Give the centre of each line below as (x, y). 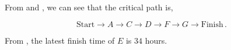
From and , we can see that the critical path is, (89, 7)
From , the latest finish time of (60, 40)
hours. (156, 40)
